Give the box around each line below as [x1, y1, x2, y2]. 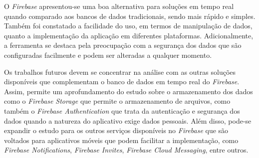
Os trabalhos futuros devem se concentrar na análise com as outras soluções [4, 66, 236, 77]
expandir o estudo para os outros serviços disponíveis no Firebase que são [4, 125, 229, 136]
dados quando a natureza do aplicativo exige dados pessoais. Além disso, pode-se [4, 115, 252, 126]
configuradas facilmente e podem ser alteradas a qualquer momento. [4, 49, 212, 60]
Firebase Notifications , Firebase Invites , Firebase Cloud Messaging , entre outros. [4, 145, 249, 155]
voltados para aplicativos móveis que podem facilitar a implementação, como [4, 135, 239, 145]
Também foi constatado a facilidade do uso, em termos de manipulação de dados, [4, 20, 253, 31]
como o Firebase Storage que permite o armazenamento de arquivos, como [4, 96, 231, 106]
